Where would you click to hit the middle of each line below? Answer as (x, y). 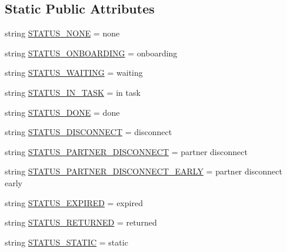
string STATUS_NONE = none (62, 33)
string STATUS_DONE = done (62, 112)
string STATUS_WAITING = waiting (74, 73)
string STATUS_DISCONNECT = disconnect (89, 132)
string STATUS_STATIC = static (66, 242)
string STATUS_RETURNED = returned (81, 222)
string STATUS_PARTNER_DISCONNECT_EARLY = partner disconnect (143, 171)
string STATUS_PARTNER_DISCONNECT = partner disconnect (126, 151)
